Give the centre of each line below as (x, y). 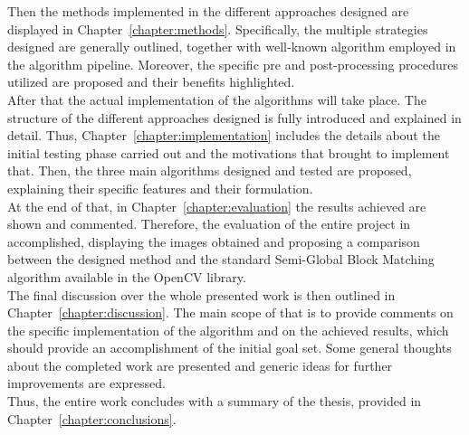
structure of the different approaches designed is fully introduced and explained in (234, 117)
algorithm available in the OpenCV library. (127, 276)
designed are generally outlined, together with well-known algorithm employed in (232, 47)
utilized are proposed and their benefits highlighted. (151, 82)
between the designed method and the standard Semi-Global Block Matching (221, 259)
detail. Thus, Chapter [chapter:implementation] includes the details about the (224, 135)
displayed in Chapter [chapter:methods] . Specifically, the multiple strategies (218, 28)
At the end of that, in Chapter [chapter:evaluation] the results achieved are (217, 206)
